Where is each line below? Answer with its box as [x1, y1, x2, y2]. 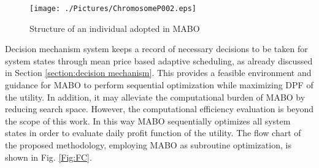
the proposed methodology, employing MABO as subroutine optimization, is [5, 139, 291, 151]
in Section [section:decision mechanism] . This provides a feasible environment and [5, 66, 312, 79]
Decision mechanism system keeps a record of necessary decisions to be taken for [5, 42, 308, 55]
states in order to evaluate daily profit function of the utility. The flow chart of [5, 126, 301, 139]
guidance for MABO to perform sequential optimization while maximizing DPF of [5, 78, 313, 91]
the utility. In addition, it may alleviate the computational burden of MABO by [5, 90, 306, 103]
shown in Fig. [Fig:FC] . [5, 150, 92, 163]
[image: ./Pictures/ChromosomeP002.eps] [29, 4, 197, 13]
